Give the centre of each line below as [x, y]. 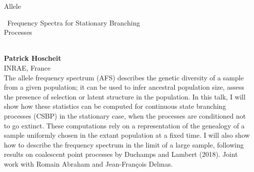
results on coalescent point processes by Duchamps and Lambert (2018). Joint [121, 154]
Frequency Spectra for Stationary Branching [73, 22]
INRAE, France [27, 67]
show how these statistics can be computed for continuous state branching [115, 106]
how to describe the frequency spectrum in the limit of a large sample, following [124, 144]
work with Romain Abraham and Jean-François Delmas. [88, 163]
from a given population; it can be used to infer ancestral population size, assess [124, 87]
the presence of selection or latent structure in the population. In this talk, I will [125, 96]
